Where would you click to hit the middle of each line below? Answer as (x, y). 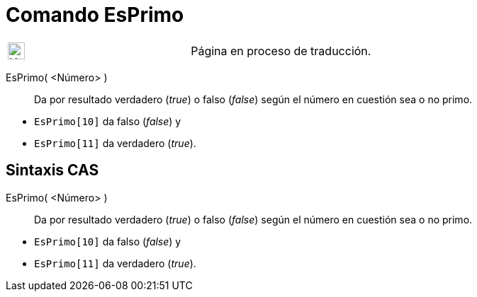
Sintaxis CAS (52, 170)
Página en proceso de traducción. (281, 51)
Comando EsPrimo (95, 15)
